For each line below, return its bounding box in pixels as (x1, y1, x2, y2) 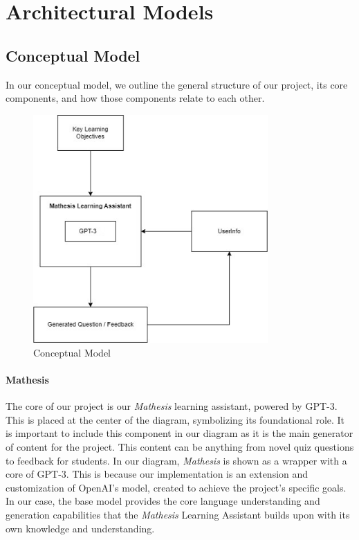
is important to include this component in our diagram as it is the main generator (6, 426, 353, 440)
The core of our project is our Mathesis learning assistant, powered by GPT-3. (6, 399, 338, 413)
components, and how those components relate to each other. (6, 91, 265, 105)
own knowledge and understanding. (6, 521, 155, 535)
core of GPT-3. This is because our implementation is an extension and (6, 467, 309, 481)
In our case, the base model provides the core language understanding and (6, 494, 320, 508)
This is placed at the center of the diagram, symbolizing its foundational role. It (6, 412, 345, 426)
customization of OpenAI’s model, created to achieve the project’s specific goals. (6, 480, 347, 494)
